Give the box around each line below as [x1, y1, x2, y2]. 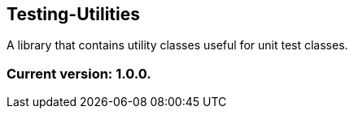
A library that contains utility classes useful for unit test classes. [7, 38, 348, 53]
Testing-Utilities [7, 4, 140, 24]
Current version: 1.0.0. [7, 65, 151, 82]
